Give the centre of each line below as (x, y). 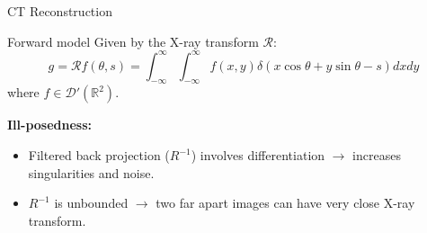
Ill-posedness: (50, 125)
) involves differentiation (258, 155)
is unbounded (91, 203)
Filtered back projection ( (99, 155)
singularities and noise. (91, 172)
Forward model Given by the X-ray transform (133, 41)
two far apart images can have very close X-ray (285, 203)
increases (377, 155)
